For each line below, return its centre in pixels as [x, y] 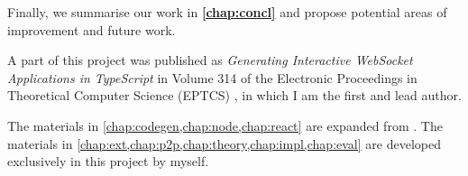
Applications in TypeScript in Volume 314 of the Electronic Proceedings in [212, 77]
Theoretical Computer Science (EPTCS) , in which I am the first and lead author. [234, 95]
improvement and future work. [92, 29]
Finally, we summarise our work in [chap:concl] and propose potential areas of [227, 12]
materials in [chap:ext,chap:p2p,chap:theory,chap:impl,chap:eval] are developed [224, 143]
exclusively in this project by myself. [108, 161]
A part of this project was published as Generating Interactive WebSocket [210, 60]
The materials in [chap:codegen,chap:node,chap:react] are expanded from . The [225, 125]
